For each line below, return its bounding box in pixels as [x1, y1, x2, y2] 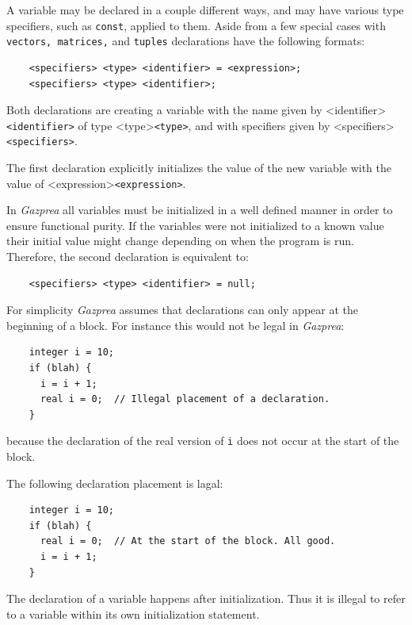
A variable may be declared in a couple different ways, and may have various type [6, 2, 404, 17]
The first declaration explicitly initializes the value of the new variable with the [6, 159, 391, 175]
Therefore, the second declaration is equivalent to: [6, 248, 249, 265]
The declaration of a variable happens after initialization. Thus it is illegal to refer [6, 590, 406, 607]
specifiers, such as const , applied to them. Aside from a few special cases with [6, 17, 386, 33]
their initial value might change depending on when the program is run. [6, 232, 354, 249]
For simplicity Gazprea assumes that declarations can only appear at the [6, 301, 358, 318]
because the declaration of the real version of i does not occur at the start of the [6, 432, 399, 449]
